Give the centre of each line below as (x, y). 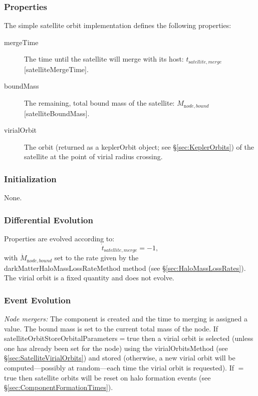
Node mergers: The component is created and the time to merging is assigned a (126, 319)
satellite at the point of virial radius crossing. (93, 156)
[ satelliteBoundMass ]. (57, 113)
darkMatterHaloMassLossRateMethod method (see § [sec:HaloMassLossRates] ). (125, 268)
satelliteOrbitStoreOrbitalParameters (61, 338)
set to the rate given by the (96, 258)
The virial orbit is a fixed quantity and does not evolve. (89, 278)
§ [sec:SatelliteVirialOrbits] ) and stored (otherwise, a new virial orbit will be (120, 358)
